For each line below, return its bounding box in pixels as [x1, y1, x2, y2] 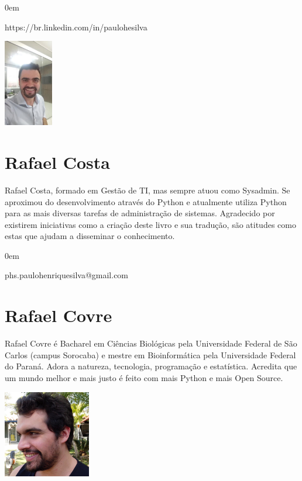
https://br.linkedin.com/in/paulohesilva [5, 20, 147, 33]
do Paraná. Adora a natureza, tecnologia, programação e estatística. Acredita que [5, 360, 297, 372]
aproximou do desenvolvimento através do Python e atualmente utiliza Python [5, 195, 287, 207]
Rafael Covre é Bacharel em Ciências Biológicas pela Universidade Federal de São [5, 337, 297, 349]
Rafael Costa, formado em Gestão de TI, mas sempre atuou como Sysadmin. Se [5, 184, 290, 196]
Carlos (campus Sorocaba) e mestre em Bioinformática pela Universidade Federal [5, 348, 296, 361]
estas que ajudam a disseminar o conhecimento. [5, 230, 175, 242]
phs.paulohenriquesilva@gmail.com [5, 269, 129, 281]
